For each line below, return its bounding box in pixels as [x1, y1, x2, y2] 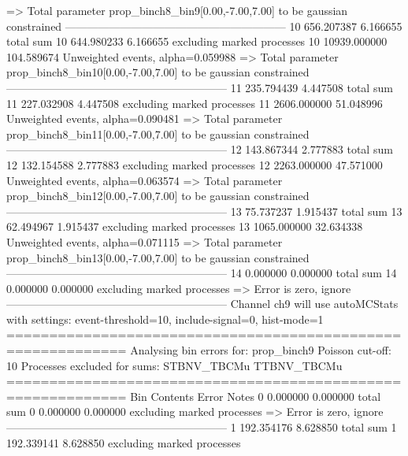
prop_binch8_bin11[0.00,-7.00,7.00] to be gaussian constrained [6, 125, 310, 142]
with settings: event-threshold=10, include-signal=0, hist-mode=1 [6, 310, 324, 327]
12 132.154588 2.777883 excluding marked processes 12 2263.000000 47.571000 [6, 156, 383, 172]
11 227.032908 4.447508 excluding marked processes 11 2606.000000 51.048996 [6, 95, 383, 111]
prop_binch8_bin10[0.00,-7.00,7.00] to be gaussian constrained [6, 64, 310, 80]
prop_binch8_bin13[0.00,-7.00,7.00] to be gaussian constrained [6, 249, 310, 265]
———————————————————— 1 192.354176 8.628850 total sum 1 [6, 419, 397, 436]
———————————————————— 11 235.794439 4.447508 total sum [6, 79, 393, 95]
